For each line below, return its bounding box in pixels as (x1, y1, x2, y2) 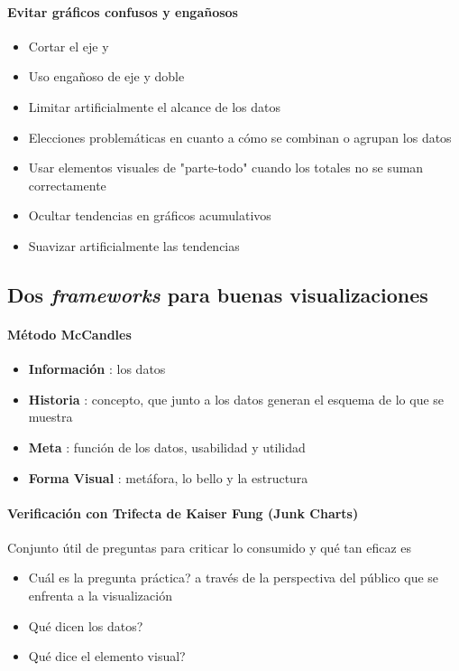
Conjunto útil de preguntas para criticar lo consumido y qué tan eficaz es (7, 537, 411, 556)
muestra (28, 407, 73, 426)
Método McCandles (7, 324, 132, 343)
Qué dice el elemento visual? (28, 647, 186, 666)
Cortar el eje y (28, 36, 109, 55)
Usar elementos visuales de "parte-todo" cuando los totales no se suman (28, 158, 424, 177)
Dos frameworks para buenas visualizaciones (7, 280, 428, 308)
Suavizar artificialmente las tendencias (28, 236, 240, 255)
